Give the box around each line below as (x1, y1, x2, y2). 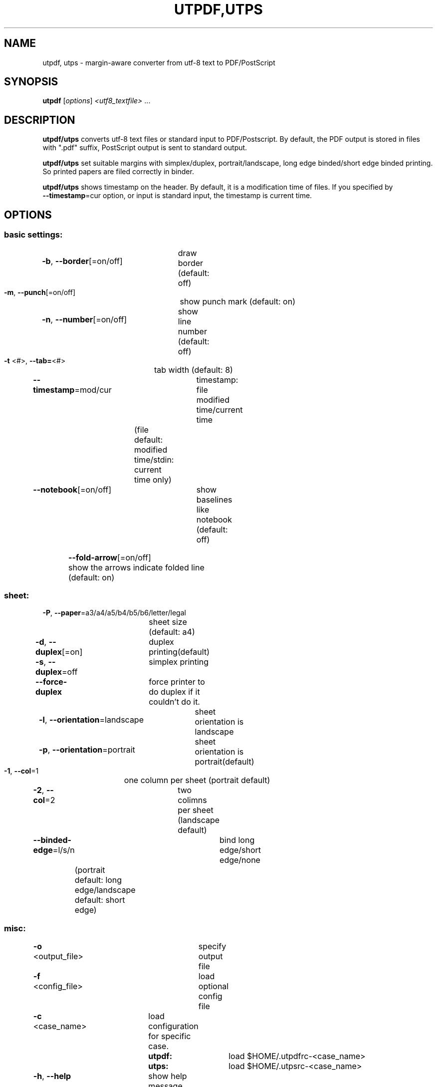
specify (198, 941, 226, 951)
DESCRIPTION (4, 113, 75, 126)
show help (148, 1071, 187, 1081)
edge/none (219, 855, 260, 865)
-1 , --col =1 (4, 767, 39, 776)
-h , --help (33, 1071, 71, 1081)
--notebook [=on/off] (33, 484, 112, 495)
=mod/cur (74, 384, 112, 395)
